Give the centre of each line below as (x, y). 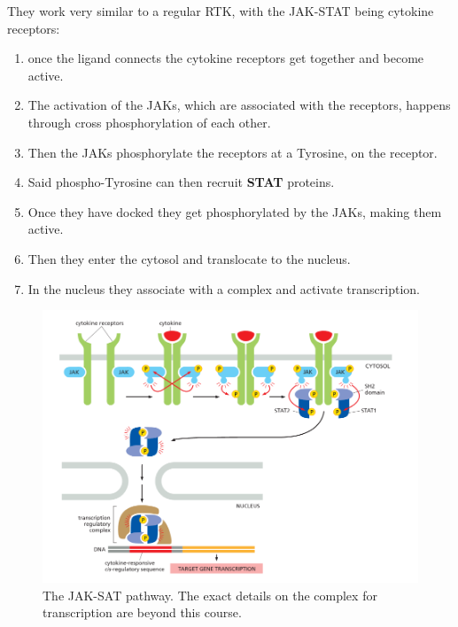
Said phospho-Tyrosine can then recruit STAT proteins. (181, 182)
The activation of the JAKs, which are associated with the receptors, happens (239, 105)
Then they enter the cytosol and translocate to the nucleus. (189, 258)
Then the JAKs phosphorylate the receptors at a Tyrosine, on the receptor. (233, 152)
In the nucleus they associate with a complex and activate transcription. (224, 288)
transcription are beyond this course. (142, 612)
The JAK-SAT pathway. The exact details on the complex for (210, 595)
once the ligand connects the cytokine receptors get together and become (226, 58)
